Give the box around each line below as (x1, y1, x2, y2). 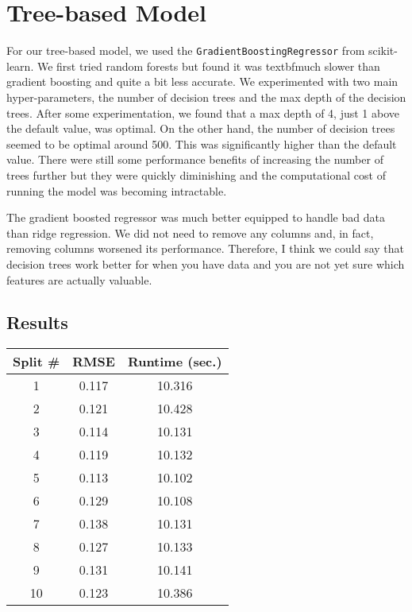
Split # (13, 352, 60, 371)
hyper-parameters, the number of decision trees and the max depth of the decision (6, 88, 406, 105)
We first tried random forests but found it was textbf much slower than (37, 57, 380, 74)
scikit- (368, 42, 398, 59)
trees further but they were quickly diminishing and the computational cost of (6, 166, 386, 183)
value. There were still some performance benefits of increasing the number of (6, 151, 383, 168)
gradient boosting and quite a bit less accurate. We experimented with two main (6, 73, 399, 90)
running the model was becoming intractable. (6, 182, 227, 199)
